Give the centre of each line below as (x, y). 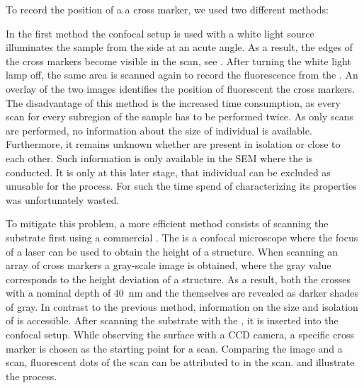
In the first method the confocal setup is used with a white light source (160, 33)
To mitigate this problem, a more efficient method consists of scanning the (167, 223)
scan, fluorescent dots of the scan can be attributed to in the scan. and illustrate (180, 362)
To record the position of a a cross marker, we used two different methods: (167, 9)
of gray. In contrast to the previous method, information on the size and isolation (182, 306)
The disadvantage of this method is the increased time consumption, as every (174, 102)
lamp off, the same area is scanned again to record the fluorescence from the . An (182, 75)
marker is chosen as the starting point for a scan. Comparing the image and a (174, 348)
